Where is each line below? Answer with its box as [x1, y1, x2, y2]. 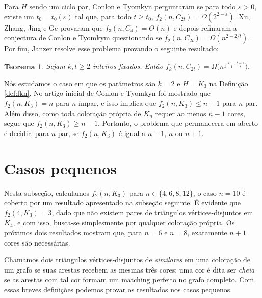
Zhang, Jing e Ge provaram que [4, 22, 103, 33]
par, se [58, 127, 79, 138]
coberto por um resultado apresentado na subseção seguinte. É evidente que [4, 197, 241, 208]
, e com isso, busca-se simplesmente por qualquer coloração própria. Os [13, 217, 235, 228]
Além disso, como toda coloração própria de [4, 107, 141, 118]
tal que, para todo [75, 11, 132, 21]
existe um [4, 11, 34, 21]
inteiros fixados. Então [93, 61, 163, 71]
